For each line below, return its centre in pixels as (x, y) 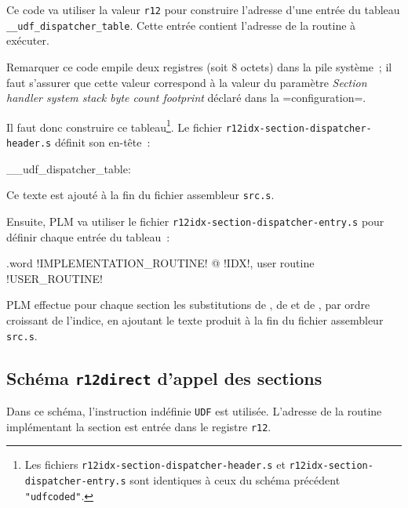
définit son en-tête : (102, 142)
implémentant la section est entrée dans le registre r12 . (139, 426)
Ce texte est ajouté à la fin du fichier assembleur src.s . (140, 195)
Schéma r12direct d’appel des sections (164, 377)
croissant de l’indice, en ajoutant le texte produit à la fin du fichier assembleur (195, 319)
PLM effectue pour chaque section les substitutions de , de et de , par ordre (188, 305)
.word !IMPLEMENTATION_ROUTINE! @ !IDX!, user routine (160, 263)
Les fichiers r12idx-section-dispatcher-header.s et (155, 464)
